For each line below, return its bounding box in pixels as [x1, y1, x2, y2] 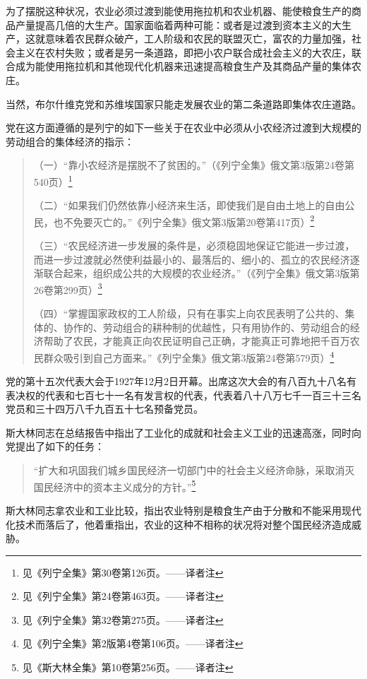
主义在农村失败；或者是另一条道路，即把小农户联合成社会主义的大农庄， [15, 45, 351, 59]
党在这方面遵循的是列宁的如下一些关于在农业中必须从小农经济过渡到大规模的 [6, 120, 361, 135]
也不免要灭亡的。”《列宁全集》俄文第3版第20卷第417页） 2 [53, 212, 315, 229]
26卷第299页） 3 [33, 280, 102, 297]
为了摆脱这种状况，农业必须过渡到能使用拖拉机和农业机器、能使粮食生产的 [6, 4, 351, 18]
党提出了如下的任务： [6, 439, 104, 454]
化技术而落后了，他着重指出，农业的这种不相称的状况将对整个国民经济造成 [6, 516, 351, 531]
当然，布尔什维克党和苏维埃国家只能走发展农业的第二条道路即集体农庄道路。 [6, 96, 361, 111]
